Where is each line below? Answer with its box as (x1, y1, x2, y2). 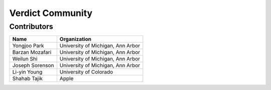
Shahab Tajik (12, 75, 43, 82)
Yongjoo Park (12, 42, 45, 49)
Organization (59, 35, 91, 42)
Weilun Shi (12, 55, 38, 62)
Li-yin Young (12, 68, 43, 75)
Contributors (9, 22, 54, 31)
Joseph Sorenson (12, 62, 54, 69)
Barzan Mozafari (12, 49, 52, 56)
